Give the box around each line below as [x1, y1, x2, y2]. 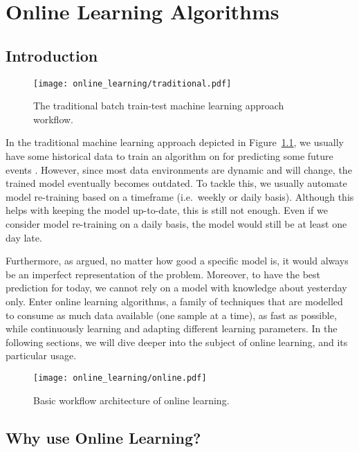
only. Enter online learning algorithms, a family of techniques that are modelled [6, 293, 343, 308]
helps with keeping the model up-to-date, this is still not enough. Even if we [6, 203, 329, 217]
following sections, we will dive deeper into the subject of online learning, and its [6, 334, 348, 349]
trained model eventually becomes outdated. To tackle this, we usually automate [6, 176, 347, 190]
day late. [6, 230, 42, 244]
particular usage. [6, 348, 77, 363]
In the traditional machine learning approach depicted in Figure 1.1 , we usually [6, 135, 344, 150]
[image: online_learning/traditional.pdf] [33, 78, 232, 89]
